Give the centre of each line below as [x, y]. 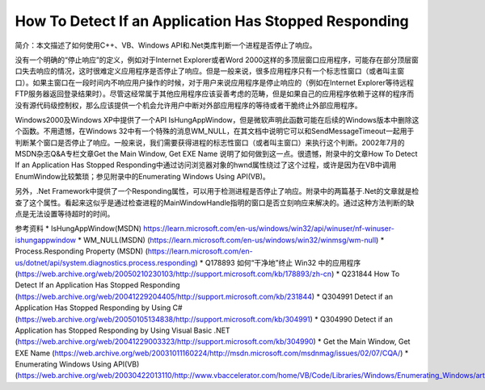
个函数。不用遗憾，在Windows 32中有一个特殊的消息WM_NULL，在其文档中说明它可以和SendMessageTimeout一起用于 [215, 131]
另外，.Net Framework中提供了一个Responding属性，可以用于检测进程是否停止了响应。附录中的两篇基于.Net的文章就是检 [217, 191]
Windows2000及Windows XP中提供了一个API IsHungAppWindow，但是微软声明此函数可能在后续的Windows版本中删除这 [217, 120]
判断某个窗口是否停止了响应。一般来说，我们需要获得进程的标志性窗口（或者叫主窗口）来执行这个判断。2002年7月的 [210, 142]
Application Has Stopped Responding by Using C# [99, 308]
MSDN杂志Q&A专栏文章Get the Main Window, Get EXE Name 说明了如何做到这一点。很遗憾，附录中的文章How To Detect [216, 154]
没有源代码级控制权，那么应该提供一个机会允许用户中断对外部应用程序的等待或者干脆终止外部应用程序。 [188, 105]
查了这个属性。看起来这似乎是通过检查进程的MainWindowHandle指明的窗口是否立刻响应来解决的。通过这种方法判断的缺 [215, 203]
